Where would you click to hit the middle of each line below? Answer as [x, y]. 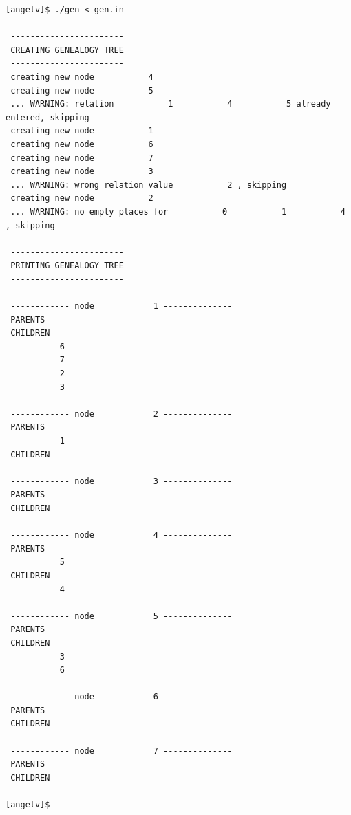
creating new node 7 [82, 158]
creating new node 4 [82, 77]
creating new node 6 [82, 144]
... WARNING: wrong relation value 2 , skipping [149, 185]
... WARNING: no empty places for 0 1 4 [178, 211]
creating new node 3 [82, 172]
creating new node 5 [82, 90]
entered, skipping [47, 117]
